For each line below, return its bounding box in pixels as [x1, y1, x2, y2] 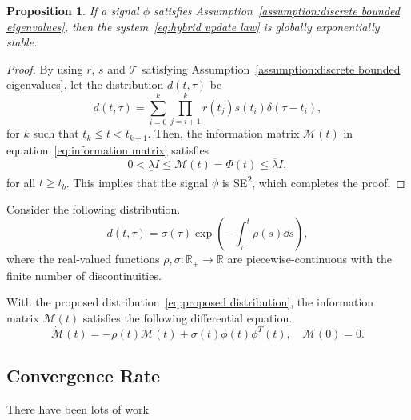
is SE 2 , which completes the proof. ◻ [221, 171, 405, 190]
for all [6, 174, 36, 190]
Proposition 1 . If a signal [6, 2, 139, 18]
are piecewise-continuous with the [227, 250, 393, 267]
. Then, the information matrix [147, 125, 300, 142]
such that [33, 125, 79, 142]
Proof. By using [6, 60, 83, 77]
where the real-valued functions [6, 250, 160, 267]
